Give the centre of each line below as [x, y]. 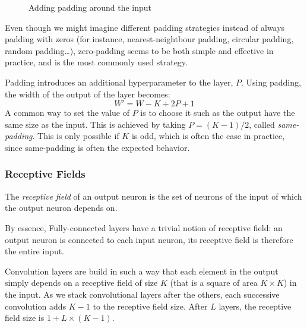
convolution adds [36, 306]
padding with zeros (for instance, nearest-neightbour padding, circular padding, [149, 39]
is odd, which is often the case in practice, [208, 136]
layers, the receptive [255, 306]
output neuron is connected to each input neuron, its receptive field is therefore [149, 239]
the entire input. [35, 251]
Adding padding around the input [90, 7]
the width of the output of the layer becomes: [88, 94]
